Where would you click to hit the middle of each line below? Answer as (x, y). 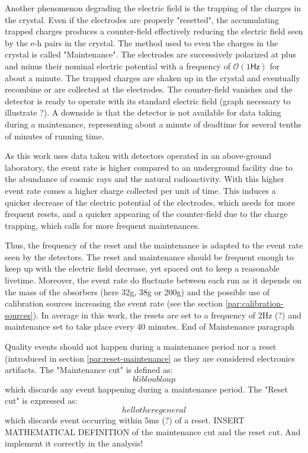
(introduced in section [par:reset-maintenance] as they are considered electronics (150, 358)
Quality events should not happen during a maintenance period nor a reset (141, 347)
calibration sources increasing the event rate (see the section (114, 303)
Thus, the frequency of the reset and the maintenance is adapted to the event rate (154, 245)
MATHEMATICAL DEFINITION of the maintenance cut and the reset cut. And (153, 431)
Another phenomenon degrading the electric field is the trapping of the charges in (153, 8)
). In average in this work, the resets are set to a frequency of (144, 315)
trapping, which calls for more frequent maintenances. (102, 225)
